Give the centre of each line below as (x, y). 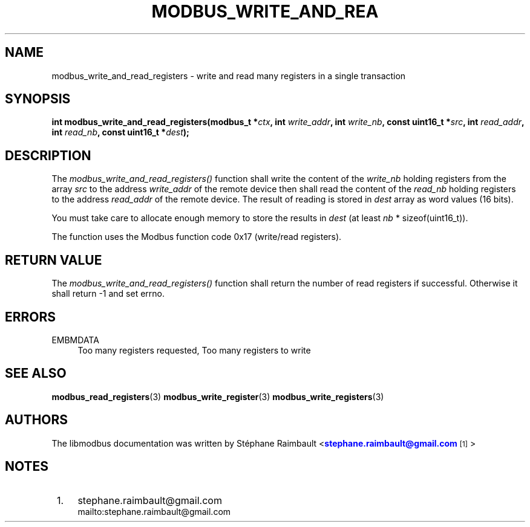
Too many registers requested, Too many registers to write (194, 350)
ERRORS (31, 317)
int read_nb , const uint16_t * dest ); (120, 132)
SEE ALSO (36, 373)
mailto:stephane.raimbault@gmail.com (154, 511)
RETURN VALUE (54, 260)
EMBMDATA (75, 340)
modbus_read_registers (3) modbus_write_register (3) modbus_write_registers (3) (218, 396)
